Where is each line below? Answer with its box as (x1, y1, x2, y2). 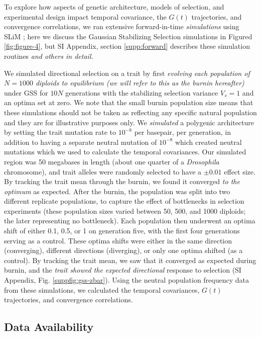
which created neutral (175, 136, 242, 147)
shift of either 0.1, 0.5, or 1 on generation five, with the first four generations (4, 225, 240, 236)
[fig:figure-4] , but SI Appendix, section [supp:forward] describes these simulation (4, 41, 250, 51)
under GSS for (4, 87, 48, 98)
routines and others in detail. (4, 50, 93, 61)
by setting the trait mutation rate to (4, 127, 116, 137)
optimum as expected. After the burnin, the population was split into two (4, 186, 230, 196)
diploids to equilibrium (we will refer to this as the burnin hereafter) (35, 77, 244, 88)
